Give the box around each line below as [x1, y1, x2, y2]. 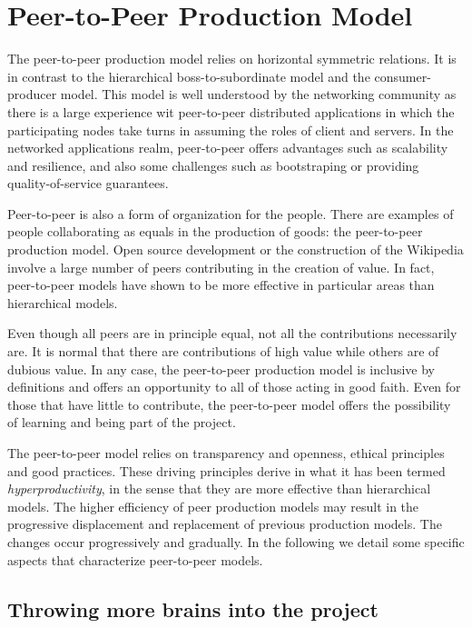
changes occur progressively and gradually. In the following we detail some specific [7, 532, 465, 551]
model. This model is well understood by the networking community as [60, 85, 457, 104]
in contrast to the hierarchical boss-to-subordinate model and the [7, 66, 370, 85]
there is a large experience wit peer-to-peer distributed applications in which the [7, 102, 455, 121]
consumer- [374, 66, 431, 85]
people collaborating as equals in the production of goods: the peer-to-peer [7, 222, 423, 241]
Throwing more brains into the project [7, 594, 379, 623]
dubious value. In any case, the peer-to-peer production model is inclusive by [7, 359, 435, 378]
